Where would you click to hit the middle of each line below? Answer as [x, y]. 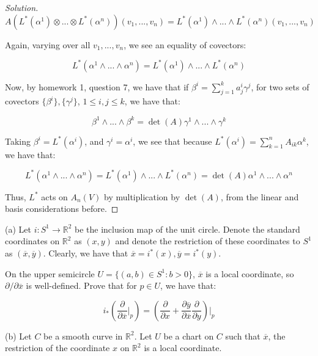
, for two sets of [280, 86]
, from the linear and [260, 196]
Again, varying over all [48, 44]
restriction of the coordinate [57, 348]
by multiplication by [142, 196]
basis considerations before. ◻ [62, 209]
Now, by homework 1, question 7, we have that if [97, 86]
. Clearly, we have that [86, 253]
